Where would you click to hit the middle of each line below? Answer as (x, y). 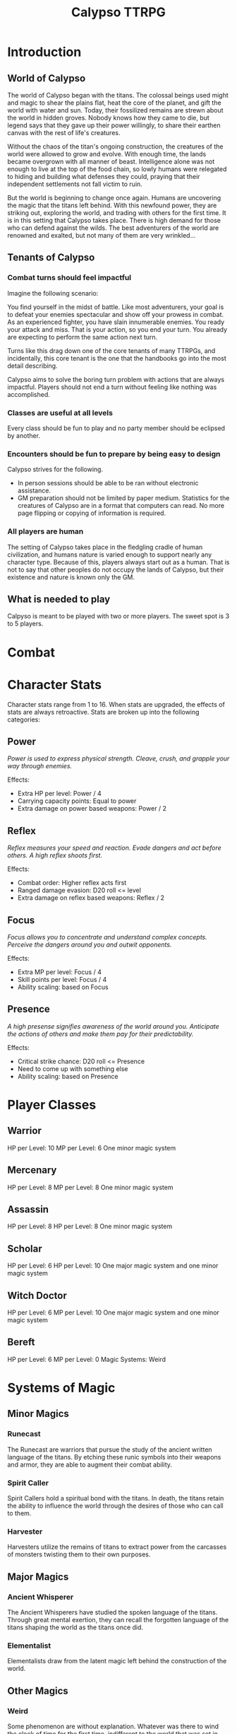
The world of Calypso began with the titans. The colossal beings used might (118, 95)
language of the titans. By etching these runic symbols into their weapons (114, 1457)
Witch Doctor (37, 1295)
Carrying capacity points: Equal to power (77, 801)
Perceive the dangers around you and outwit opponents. (90, 944)
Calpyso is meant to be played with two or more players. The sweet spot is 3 (119, 616)
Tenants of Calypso (51, 258)
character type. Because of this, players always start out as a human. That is (119, 562)
